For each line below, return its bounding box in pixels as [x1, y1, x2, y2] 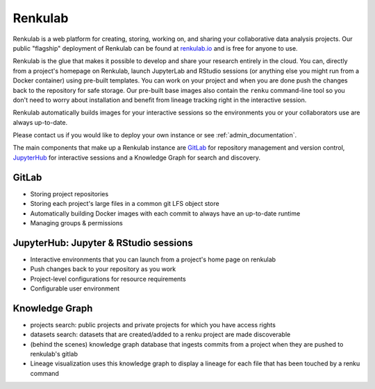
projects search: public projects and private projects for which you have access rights [30, 320, 276, 329]
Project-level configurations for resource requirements [30, 275, 187, 283]
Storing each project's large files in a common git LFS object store [30, 200, 219, 208]
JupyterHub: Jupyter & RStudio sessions [12, 236, 194, 249]
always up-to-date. [12, 118, 68, 126]
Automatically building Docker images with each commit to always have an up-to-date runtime [30, 209, 301, 218]
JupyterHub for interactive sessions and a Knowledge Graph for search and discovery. [12, 153, 260, 162]
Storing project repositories [30, 189, 109, 198]
